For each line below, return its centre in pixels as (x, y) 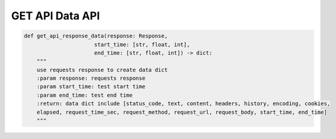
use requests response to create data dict (102, 70)
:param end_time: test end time (85, 95)
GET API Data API (55, 16)
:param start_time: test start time (91, 87)
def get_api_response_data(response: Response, (96, 36)
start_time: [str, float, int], (142, 44)
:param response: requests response (91, 78)
